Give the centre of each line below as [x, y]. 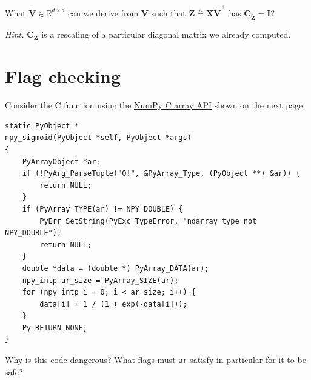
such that [169, 12]
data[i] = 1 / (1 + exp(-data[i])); [113, 304]
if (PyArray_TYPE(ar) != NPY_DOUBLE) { [102, 209]
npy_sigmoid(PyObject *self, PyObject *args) [98, 138]
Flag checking [63, 76]
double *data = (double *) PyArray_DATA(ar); [115, 268]
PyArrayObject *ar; [61, 162]
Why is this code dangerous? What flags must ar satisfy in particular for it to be [155, 360]
